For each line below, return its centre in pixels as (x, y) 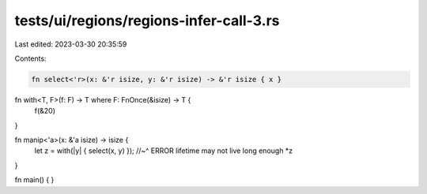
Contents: (30, 58)
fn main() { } (34, 180)
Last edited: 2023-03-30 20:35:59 (71, 44)
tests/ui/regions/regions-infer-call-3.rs (147, 21)
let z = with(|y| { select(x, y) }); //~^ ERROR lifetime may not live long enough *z (164, 151)
